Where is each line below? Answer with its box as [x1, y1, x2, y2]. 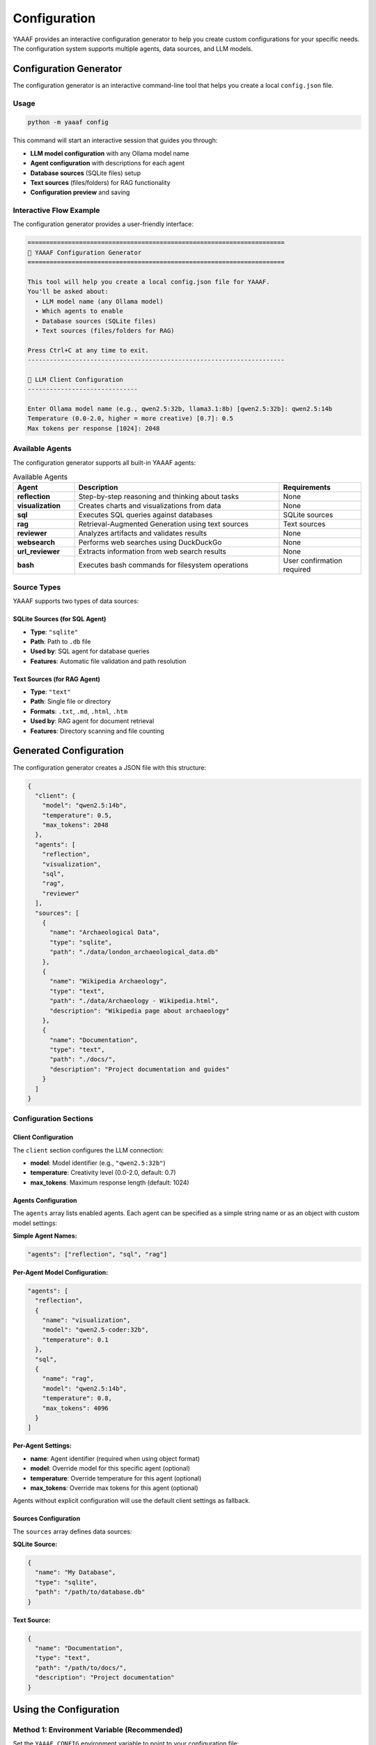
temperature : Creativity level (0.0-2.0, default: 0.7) [30, 1168, 177, 1177]
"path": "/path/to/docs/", [35, 1663, 127, 1672]
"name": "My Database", [35, 1568, 116, 1577]
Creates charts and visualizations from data [78, 501, 221, 511]
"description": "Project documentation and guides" [49, 1065, 230, 1073]
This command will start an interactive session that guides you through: [13, 136, 218, 144]
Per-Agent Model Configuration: [13, 1268, 109, 1277]
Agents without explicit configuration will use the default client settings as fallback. [13, 1497, 251, 1505]
